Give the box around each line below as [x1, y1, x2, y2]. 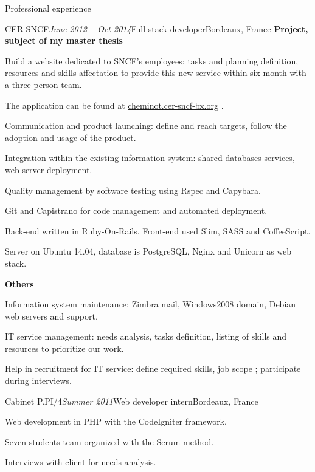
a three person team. [5, 78, 82, 91]
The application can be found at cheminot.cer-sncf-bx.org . [5, 98, 224, 111]
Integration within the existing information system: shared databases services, [5, 151, 295, 164]
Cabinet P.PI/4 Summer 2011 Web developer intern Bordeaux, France [5, 394, 258, 407]
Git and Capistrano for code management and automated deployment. [5, 204, 268, 217]
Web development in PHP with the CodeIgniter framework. [5, 415, 227, 428]
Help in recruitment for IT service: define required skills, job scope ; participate [5, 362, 301, 375]
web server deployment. [5, 163, 92, 176]
